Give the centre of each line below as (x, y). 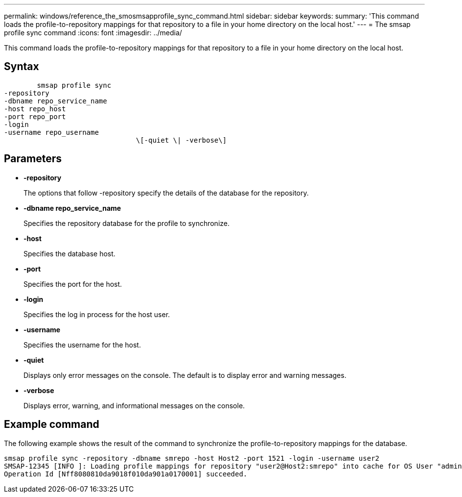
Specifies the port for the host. (73, 284)
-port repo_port (35, 116)
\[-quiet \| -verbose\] (181, 140)
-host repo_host (35, 109)
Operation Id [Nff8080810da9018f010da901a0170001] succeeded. (126, 474)
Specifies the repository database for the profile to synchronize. (127, 223)
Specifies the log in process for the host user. (97, 314)
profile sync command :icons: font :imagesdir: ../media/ (93, 33)
